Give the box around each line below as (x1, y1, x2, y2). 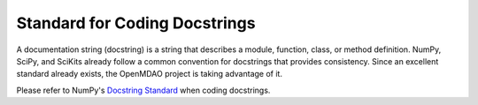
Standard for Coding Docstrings (16, 13, 256, 33)
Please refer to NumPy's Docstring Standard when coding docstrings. (16, 85, 271, 95)
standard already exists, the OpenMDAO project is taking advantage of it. (16, 69, 283, 79)
